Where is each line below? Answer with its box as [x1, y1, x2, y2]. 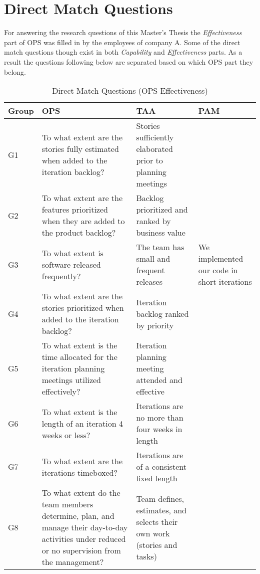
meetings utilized [41, 374, 101, 386]
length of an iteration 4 [41, 417, 123, 429]
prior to [136, 154, 163, 166]
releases [136, 276, 163, 288]
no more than [136, 412, 183, 424]
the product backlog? [41, 227, 116, 239]
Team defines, [136, 492, 184, 504]
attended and [136, 374, 182, 386]
